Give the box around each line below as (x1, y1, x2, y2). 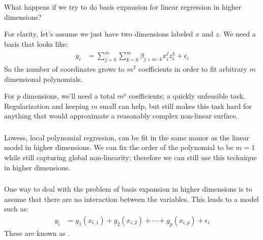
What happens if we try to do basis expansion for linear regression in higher (4, 1, 242, 12)
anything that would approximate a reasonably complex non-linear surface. (4, 110, 238, 121)
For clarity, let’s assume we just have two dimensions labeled (4, 28, 193, 39)
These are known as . (4, 227, 70, 238)
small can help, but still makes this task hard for (100, 100, 252, 111)
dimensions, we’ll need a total (22, 91, 115, 101)
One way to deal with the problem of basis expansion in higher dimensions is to (4, 184, 252, 194)
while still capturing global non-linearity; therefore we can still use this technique (4, 152, 257, 163)
